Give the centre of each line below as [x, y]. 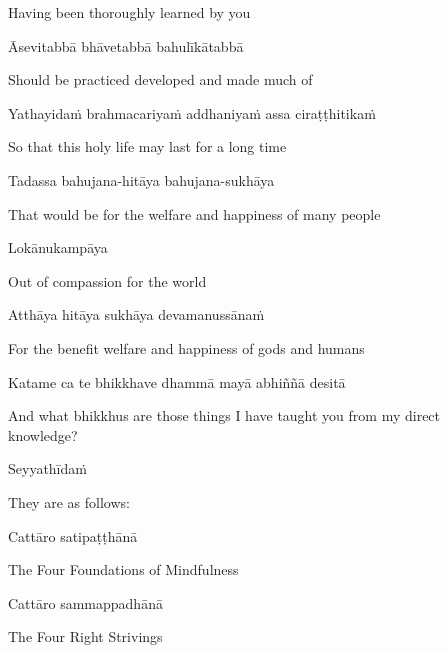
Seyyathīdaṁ [47, 468]
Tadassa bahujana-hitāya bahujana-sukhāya [141, 179]
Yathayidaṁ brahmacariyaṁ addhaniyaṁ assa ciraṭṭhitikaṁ [192, 112]
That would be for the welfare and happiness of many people [194, 213]
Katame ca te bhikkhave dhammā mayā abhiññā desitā [177, 381]
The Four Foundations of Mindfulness [123, 569]
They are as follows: [69, 501]
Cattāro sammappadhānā [85, 602]
